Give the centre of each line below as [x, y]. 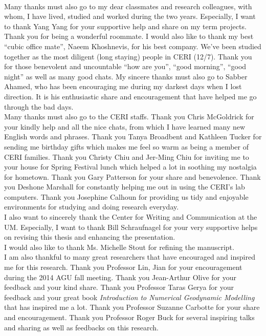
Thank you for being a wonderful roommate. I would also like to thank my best [129, 36]
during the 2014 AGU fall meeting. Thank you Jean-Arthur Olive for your [120, 277]
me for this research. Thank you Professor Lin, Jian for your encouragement [123, 267]
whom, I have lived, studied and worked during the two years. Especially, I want [130, 16]
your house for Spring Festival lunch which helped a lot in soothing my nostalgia [130, 167]
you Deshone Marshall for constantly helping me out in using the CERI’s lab [125, 187]
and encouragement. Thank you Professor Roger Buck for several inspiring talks [129, 317]
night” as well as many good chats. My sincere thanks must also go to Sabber [126, 76]
